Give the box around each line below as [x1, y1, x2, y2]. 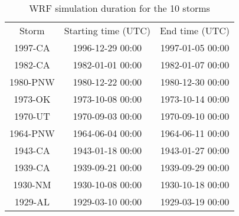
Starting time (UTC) [64, 24, 150, 37]
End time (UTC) [159, 24, 230, 37]
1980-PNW [9, 75, 55, 89]
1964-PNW [9, 126, 55, 140]
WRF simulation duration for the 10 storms [29, 1, 210, 15]
